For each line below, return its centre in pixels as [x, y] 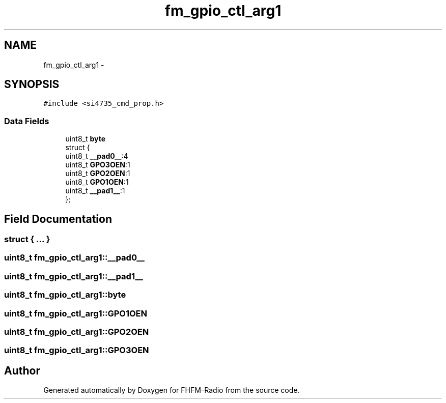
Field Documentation [58, 219]
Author [22, 370]
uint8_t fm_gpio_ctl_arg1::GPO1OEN [76, 313]
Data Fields [27, 121]
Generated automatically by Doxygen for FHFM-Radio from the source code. [172, 390]
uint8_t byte [86, 139]
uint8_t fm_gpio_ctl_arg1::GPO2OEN [77, 332]
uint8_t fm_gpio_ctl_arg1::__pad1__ [74, 276]
